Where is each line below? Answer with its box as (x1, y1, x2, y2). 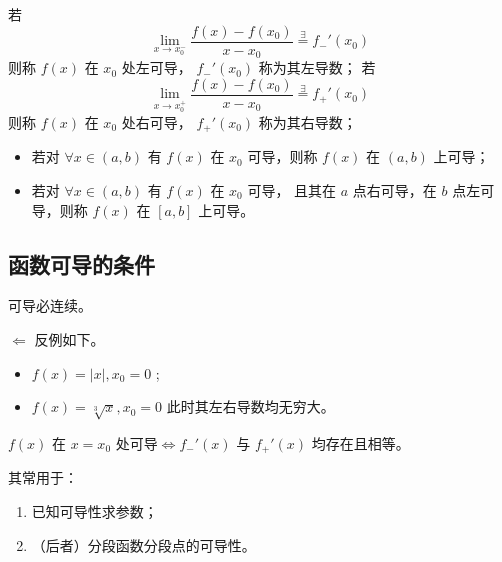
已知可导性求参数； (31, 500, 158, 521)
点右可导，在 (352, 180, 437, 200)
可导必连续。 (8, 295, 92, 316)
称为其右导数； (258, 111, 357, 132)
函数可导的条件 (8, 248, 155, 279)
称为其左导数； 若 (258, 57, 376, 78)
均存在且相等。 (311, 432, 410, 453)
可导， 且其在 (247, 180, 337, 200)
